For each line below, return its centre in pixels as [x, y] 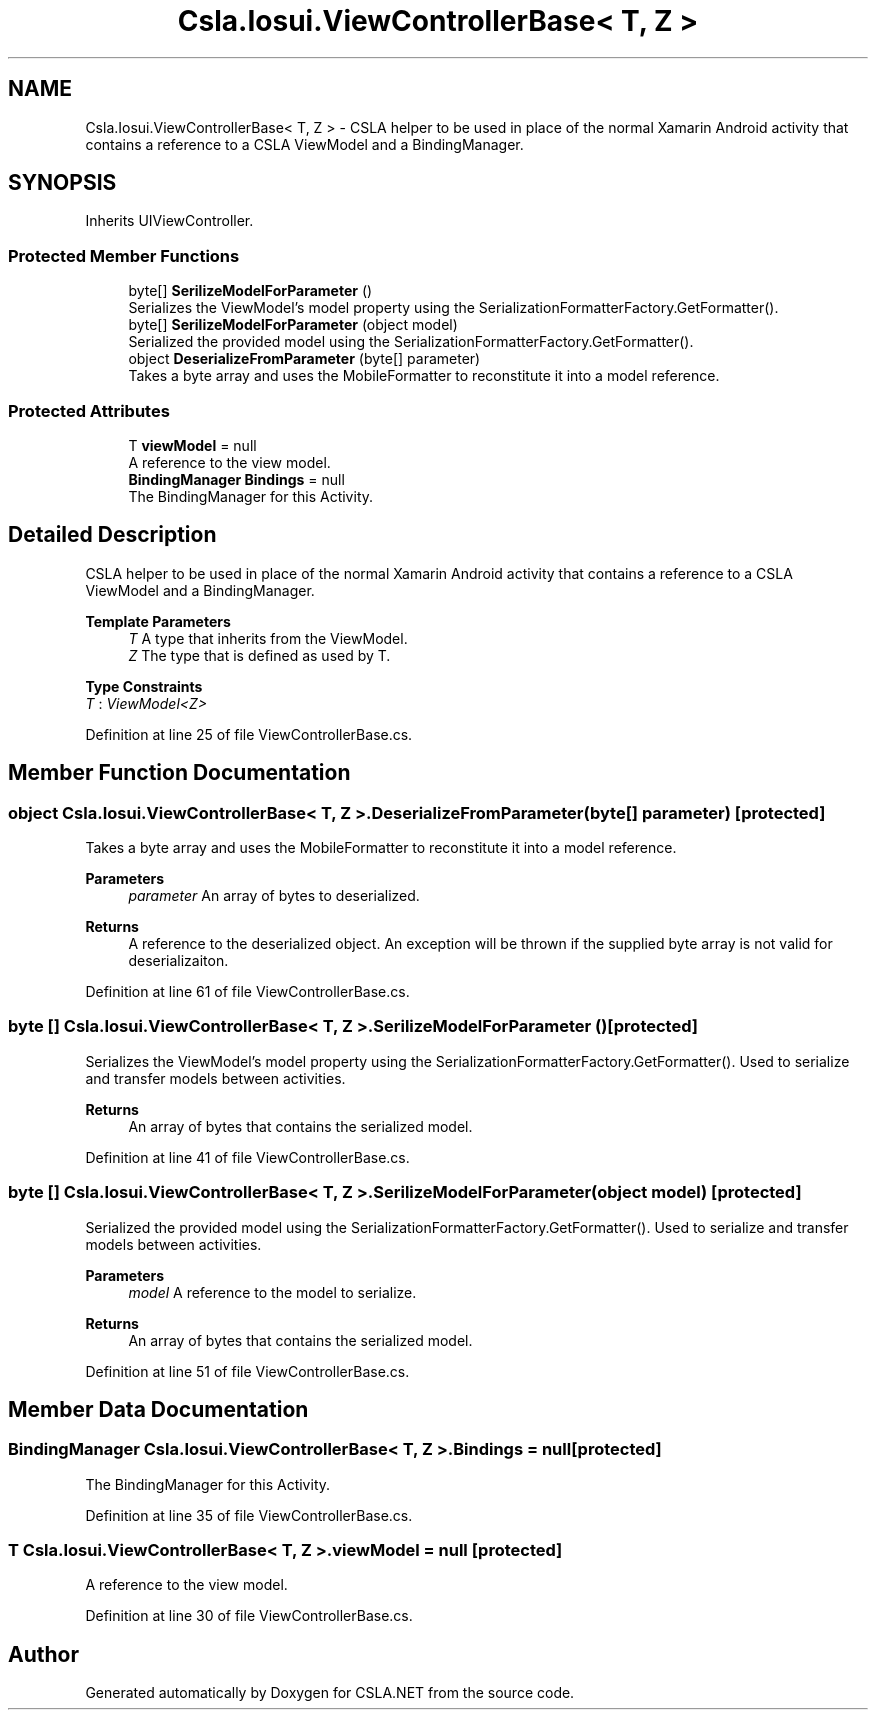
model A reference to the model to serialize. [272, 1292]
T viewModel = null [192, 445]
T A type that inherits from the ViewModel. [268, 638]
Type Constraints [144, 686]
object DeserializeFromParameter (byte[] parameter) [304, 359]
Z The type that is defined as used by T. [259, 655]
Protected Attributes [89, 410]
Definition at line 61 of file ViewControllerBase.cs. [247, 991]
